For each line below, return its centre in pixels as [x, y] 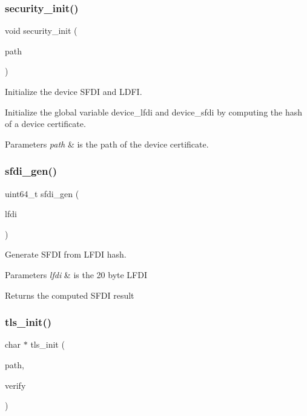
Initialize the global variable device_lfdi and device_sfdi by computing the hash [154, 112]
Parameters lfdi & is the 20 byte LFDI [76, 274]
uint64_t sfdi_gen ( [42, 193]
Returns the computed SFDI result [70, 295]
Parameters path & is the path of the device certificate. [107, 144]
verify [15, 385]
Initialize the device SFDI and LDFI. [74, 91]
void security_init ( [41, 31]
